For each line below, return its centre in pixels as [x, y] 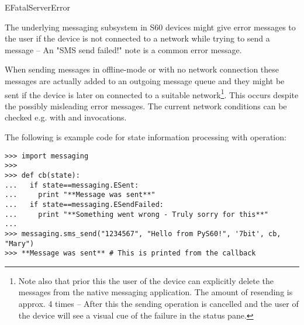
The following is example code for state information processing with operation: [146, 137]
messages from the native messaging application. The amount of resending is [156, 292]
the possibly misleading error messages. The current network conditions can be [146, 106]
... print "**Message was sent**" [80, 195]
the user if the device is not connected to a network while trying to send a [137, 38]
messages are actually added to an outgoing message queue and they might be [145, 80]
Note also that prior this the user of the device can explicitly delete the [146, 280]
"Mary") [20, 243]
